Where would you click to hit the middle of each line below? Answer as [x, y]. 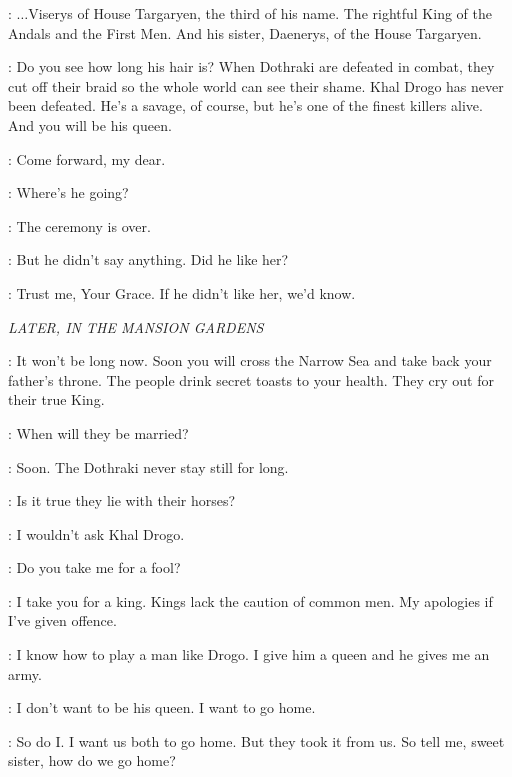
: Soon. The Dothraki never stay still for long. [148, 466]
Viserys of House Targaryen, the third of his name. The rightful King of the [260, 13]
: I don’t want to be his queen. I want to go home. [162, 707]
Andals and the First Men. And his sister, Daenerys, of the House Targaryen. [245, 32]
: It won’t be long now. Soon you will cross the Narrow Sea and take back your [250, 360]
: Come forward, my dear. [87, 158]
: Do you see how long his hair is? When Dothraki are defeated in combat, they [251, 66]
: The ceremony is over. [79, 225]
